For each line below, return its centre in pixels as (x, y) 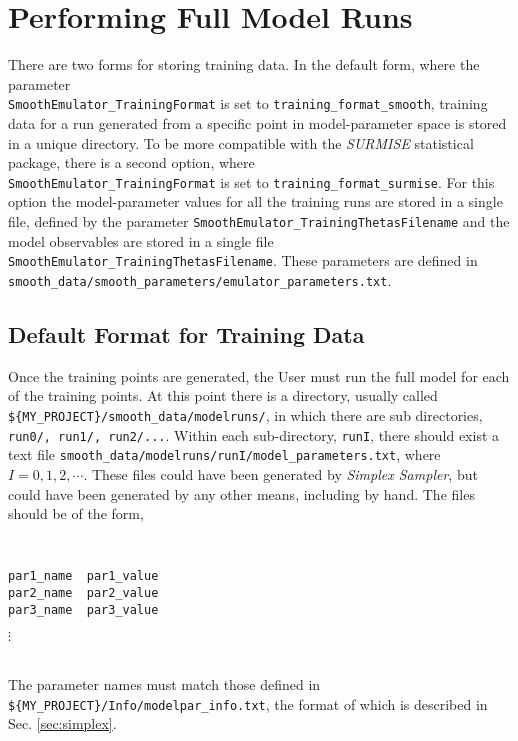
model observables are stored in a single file (141, 240)
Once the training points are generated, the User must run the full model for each (259, 375)
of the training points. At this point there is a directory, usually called (223, 395)
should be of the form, (76, 513)
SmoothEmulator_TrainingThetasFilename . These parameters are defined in (243, 260)
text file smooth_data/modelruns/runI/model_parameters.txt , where (224, 454)
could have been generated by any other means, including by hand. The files (241, 493)
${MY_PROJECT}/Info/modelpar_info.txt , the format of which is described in (248, 703)
